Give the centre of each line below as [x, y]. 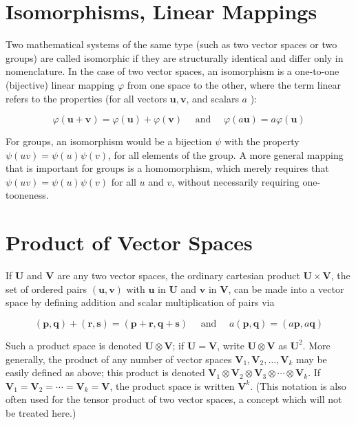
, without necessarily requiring [235, 181]
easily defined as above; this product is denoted [105, 372]
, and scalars [212, 98]
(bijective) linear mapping [60, 84]
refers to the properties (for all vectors [86, 98]
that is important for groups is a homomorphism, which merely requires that [167, 168]
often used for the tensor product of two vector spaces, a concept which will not [174, 399]
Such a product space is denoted [74, 345]
